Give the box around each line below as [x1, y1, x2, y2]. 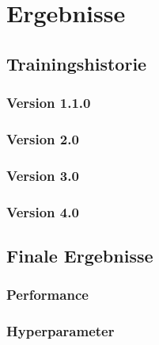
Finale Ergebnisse [6, 243, 153, 267]
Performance [6, 285, 89, 305]
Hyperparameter [6, 321, 115, 341]
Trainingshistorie [6, 51, 147, 75]
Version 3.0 [6, 165, 79, 185]
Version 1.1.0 [6, 93, 91, 113]
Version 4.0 [6, 201, 79, 221]
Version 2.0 [6, 128, 79, 148]
